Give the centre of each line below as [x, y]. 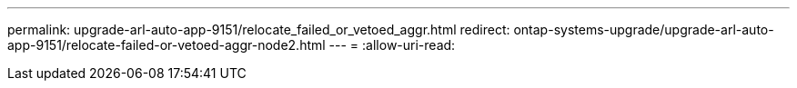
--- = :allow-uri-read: [392, 45]
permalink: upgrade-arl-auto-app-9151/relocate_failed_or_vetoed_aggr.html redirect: [259, 29]
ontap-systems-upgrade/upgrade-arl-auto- [644, 29]
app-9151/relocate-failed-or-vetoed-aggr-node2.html [166, 45]
